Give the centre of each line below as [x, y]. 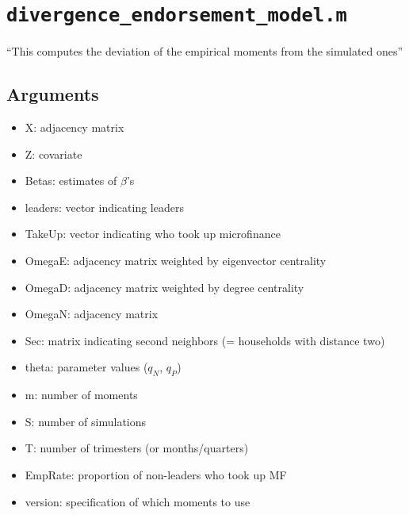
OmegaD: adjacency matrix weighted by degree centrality [164, 287]
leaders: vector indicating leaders [104, 207]
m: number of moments [81, 395]
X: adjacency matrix [75, 127]
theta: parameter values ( [86, 367]
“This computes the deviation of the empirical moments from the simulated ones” [205, 51]
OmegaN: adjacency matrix [92, 314]
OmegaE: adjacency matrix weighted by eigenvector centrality [176, 261]
